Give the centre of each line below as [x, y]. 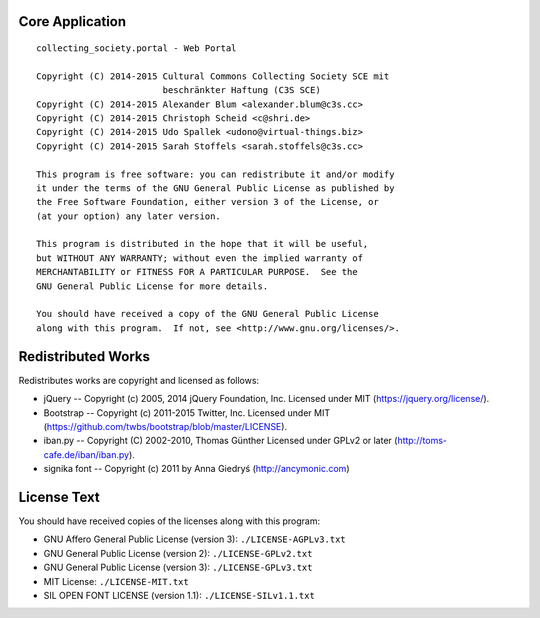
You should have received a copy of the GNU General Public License [207, 314]
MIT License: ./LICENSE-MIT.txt [116, 581]
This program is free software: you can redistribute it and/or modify [215, 174]
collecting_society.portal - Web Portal [136, 48]
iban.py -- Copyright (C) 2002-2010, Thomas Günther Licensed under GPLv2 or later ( [220, 441]
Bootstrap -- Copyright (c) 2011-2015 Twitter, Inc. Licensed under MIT [186, 412]
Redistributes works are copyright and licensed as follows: [139, 380]
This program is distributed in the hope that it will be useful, [202, 244]
